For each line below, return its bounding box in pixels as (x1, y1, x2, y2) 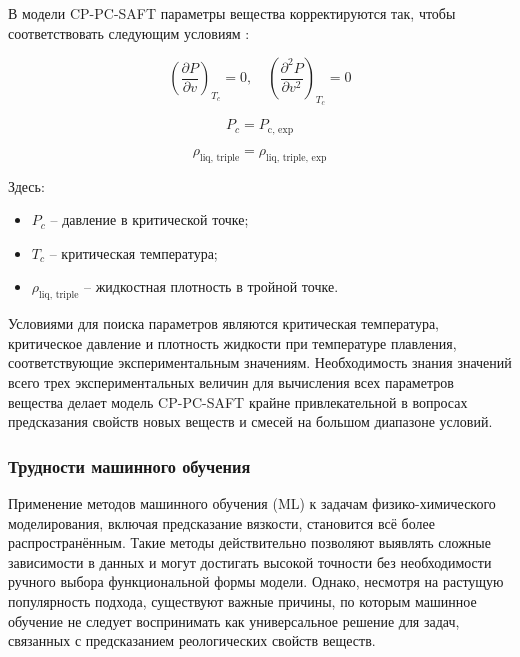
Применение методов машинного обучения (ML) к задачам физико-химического (8, 493, 496, 513)
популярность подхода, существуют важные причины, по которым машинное (8, 590, 477, 611)
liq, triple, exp (266, 152, 327, 163)
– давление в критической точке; (50, 209, 249, 230)
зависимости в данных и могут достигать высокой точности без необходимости (8, 551, 492, 572)
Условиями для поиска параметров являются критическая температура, (8, 313, 440, 334)
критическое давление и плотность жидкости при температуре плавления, (8, 332, 457, 353)
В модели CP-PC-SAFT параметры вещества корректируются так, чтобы (8, 3, 456, 23)
